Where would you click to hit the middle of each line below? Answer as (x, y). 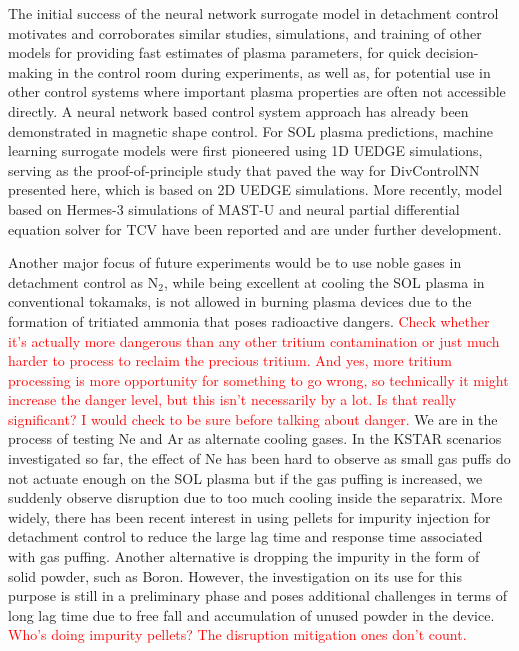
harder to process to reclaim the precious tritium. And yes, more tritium (230, 360)
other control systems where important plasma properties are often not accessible (257, 91)
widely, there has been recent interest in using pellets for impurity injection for (249, 516)
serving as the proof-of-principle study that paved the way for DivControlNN (244, 169)
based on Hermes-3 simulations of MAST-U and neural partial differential (234, 208)
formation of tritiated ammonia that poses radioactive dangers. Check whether (249, 320)
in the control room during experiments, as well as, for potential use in (274, 71)
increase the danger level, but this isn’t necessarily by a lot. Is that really (232, 399)
